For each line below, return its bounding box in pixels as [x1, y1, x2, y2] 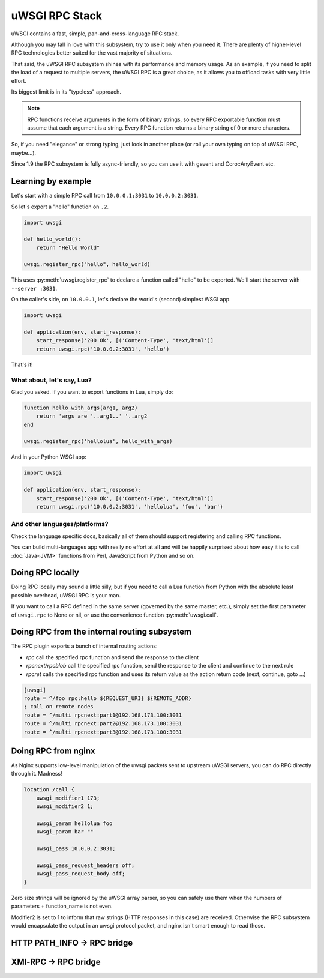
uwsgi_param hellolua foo [36, 820, 113, 827]
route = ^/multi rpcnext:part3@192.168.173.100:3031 [23, 728, 182, 735]
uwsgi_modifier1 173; [36, 794, 100, 801]
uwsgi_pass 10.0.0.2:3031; [36, 845, 116, 852]
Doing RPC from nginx [11, 746, 95, 756]
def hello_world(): [23, 236, 81, 243]
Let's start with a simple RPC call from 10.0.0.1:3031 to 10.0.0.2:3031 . [11, 192, 199, 199]
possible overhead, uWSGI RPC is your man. [11, 591, 121, 599]
